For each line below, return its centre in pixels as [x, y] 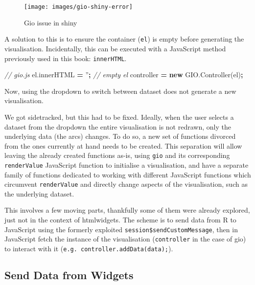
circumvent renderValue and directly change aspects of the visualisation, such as [126, 184]
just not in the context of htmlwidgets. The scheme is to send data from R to [120, 220]
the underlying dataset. [39, 193]
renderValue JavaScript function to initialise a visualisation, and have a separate [127, 164]
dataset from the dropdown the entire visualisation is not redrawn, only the [118, 126]
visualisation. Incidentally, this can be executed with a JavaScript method [115, 48]
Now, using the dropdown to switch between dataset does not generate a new [120, 91]
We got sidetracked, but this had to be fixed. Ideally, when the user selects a [119, 117]
